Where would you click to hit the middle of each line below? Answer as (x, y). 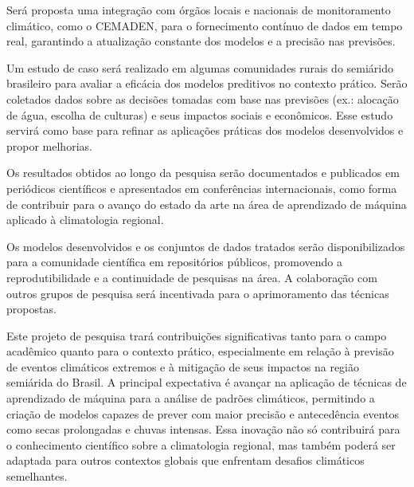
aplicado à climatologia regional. (85, 220)
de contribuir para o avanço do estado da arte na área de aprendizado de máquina (207, 204)
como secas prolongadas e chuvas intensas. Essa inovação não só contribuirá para (203, 429)
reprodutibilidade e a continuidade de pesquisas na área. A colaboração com (192, 277)
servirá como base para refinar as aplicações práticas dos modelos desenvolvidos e (205, 130)
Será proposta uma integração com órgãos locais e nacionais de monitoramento (199, 10)
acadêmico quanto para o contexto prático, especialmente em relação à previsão (200, 351)
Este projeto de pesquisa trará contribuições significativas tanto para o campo (197, 335)
